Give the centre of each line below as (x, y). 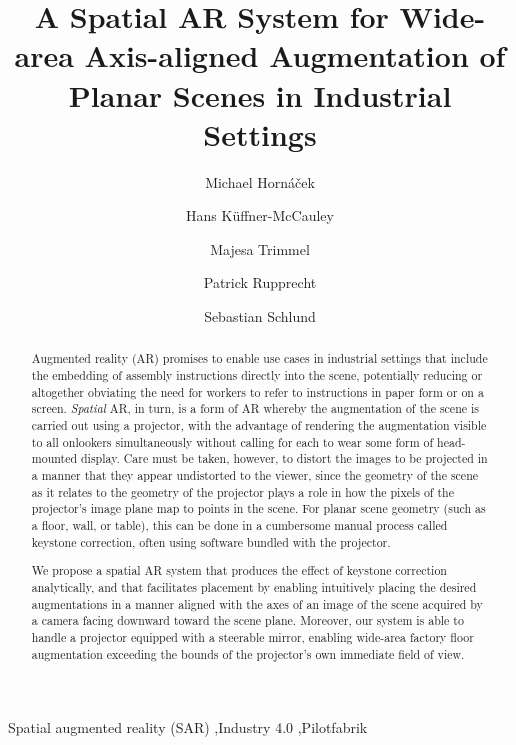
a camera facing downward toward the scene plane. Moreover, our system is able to (247, 620)
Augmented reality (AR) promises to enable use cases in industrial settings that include (259, 358)
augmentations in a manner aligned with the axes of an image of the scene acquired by (257, 603)
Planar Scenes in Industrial (260, 94)
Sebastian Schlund (260, 316)
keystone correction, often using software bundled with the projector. (211, 541)
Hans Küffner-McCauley (260, 215)
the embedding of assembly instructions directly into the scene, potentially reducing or (257, 375)
